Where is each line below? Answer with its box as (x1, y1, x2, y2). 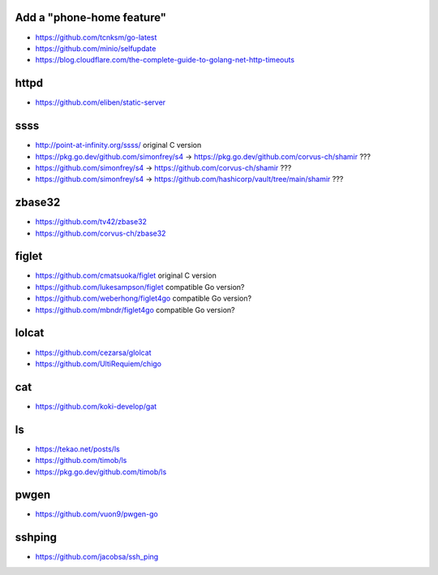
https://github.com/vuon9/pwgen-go (35, 509, 158, 519)
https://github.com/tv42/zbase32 (35, 217, 148, 227)
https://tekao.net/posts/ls (35, 443, 121, 454)
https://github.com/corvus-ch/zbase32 (35, 228, 166, 238)
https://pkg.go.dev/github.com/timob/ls (35, 467, 167, 477)
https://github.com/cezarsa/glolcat (35, 348, 152, 357)
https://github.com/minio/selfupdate (35, 43, 157, 53)
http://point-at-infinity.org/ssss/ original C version (35, 141, 202, 150)
